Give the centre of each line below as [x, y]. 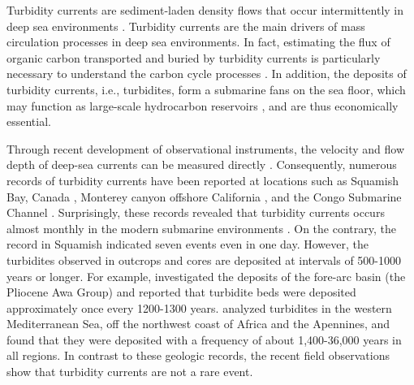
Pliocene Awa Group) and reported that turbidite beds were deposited [181, 292]
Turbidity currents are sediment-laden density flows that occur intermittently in [205, 10]
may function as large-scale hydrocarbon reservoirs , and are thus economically [203, 105]
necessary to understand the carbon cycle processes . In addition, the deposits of [207, 74]
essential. [29, 121]
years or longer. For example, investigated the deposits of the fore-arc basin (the [206, 276]
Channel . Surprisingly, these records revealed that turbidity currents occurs [196, 212]
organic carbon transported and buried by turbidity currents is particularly [194, 57]
